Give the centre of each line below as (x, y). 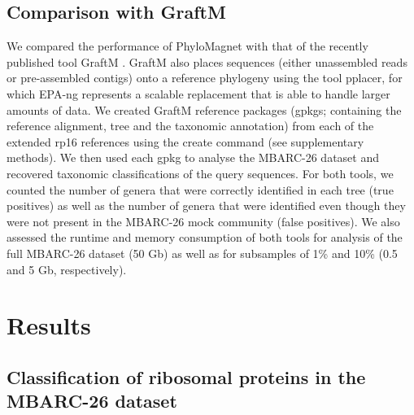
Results (49, 325)
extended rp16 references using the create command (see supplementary (185, 141)
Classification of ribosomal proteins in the (186, 376)
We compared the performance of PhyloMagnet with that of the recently (187, 46)
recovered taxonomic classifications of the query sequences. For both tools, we (200, 173)
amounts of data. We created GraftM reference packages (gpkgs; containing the (204, 109)
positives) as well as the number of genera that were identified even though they (206, 205)
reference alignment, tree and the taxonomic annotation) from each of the (190, 126)
